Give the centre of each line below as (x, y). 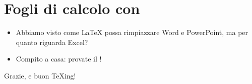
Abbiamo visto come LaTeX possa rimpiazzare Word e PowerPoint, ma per (132, 32)
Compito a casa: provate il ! (59, 59)
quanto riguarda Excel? (52, 42)
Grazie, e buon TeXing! (40, 75)
